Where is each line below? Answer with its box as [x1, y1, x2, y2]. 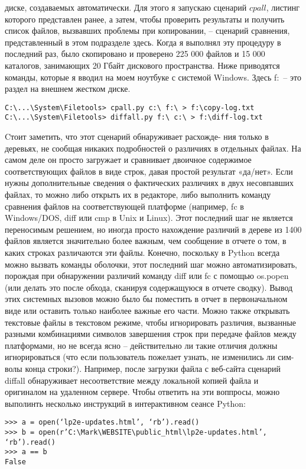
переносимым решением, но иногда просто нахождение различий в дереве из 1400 [5, 223, 302, 235]
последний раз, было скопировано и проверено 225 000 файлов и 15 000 [5, 47, 265, 60]
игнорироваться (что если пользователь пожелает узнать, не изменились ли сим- [5, 351, 294, 363]
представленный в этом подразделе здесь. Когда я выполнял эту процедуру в [5, 36, 281, 48]
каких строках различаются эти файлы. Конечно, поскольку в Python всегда [5, 246, 280, 258]
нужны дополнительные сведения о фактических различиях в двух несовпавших [5, 176, 294, 189]
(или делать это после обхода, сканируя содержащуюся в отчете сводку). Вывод [5, 281, 293, 293]
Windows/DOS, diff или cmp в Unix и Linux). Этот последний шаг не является [5, 211, 293, 224]
